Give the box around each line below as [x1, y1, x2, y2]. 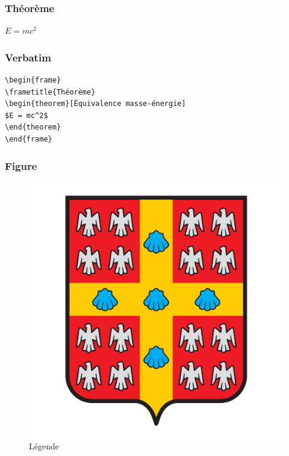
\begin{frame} [5, 76, 61, 85]
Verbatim [5, 49, 51, 64]
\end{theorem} [5, 123, 61, 132]
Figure [5, 158, 37, 173]
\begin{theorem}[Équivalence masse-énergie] [5, 99, 186, 108]
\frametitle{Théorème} [5, 87, 96, 96]
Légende [29, 440, 59, 452]
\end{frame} [5, 135, 52, 143]
